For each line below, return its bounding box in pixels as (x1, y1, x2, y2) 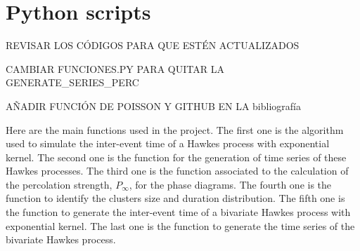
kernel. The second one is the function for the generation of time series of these (6, 149, 347, 164)
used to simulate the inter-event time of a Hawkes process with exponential (6, 136, 330, 151)
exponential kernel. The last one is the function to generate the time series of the (6, 218, 355, 233)
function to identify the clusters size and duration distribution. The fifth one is (6, 191, 345, 205)
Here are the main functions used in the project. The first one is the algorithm (6, 122, 344, 137)
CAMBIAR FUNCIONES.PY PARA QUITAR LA (6, 61, 224, 76)
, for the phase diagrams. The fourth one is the (129, 177, 332, 191)
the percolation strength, (6, 177, 112, 191)
